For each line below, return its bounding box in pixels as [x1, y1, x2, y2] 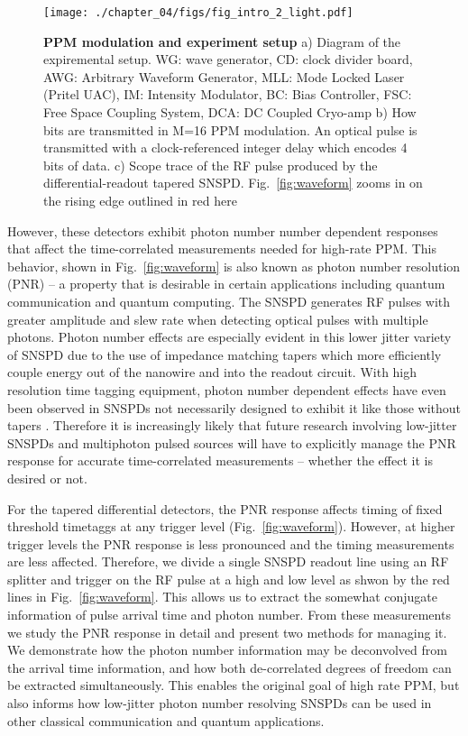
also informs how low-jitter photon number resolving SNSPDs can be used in [7, 694, 432, 713]
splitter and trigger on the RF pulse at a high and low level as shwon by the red [7, 569, 450, 588]
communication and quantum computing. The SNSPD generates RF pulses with [7, 291, 451, 310]
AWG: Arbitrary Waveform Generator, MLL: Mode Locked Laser [43, 67, 405, 86]
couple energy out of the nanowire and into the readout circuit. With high [7, 363, 418, 382]
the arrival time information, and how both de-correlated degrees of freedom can [7, 658, 452, 676]
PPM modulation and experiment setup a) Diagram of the [43, 32, 401, 51]
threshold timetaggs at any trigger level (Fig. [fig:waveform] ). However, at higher [7, 517, 455, 536]
